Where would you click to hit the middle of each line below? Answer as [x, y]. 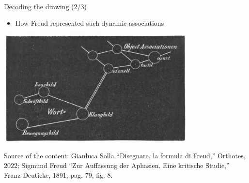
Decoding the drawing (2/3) [45, 6]
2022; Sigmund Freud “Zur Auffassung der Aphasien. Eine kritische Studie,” [117, 165]
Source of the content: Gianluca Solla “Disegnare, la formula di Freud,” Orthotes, [125, 156]
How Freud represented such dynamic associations [90, 23]
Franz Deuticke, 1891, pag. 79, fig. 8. [58, 175]
